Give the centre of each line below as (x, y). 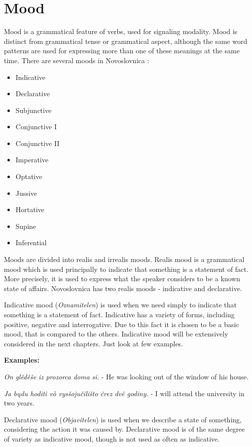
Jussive (26, 193)
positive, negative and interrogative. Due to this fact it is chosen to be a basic (122, 324)
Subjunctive (34, 110)
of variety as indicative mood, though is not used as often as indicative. (112, 438)
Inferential (31, 242)
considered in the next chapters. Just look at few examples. (94, 343)
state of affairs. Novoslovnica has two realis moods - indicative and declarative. (123, 288)
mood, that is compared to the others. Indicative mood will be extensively (116, 334)
